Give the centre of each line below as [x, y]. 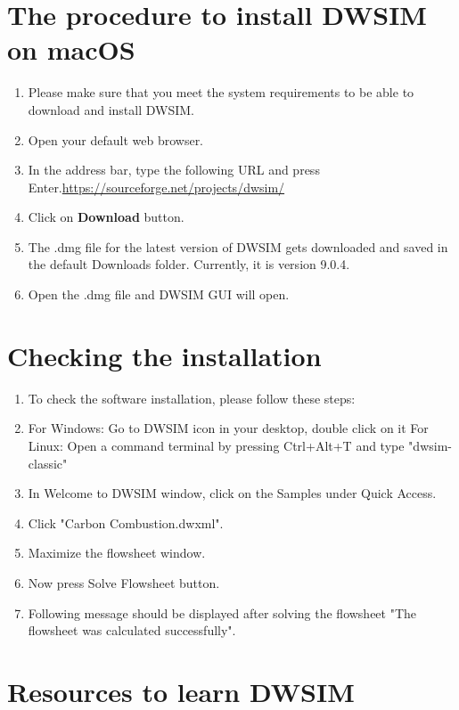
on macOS [71, 49]
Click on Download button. [106, 217]
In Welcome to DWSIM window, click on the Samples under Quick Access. [232, 493]
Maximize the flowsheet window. [117, 553]
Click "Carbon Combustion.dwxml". [126, 522]
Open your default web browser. [116, 139]
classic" [48, 463]
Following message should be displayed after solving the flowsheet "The [222, 612]
